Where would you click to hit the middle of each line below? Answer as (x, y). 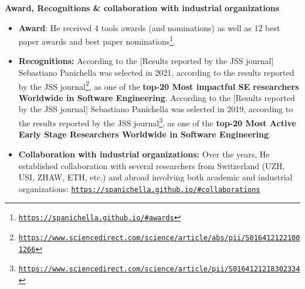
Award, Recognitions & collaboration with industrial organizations (142, 8)
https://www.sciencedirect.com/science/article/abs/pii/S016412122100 (159, 238)
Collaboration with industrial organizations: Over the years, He (144, 154)
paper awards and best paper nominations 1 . (97, 40)
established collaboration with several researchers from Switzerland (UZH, (152, 165)
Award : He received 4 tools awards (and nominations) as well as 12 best (149, 27)
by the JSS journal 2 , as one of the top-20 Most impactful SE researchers (159, 85)
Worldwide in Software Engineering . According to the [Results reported (157, 97)
